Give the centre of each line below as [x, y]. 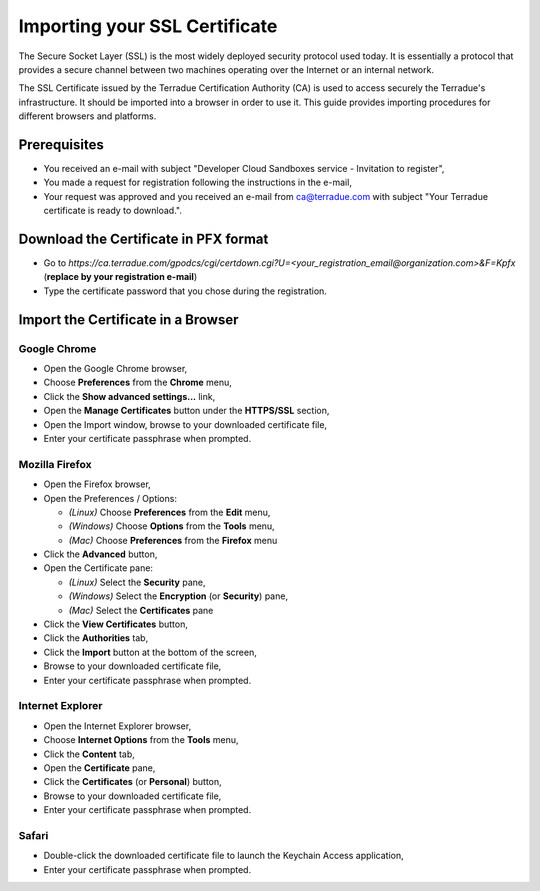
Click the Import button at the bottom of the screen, [150, 652]
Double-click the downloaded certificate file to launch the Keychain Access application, [223, 856]
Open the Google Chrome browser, [115, 369]
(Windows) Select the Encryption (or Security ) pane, [178, 596]
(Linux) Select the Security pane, [137, 582]
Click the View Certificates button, [116, 624]
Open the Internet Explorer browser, [117, 726]
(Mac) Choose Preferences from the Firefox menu [173, 540]
